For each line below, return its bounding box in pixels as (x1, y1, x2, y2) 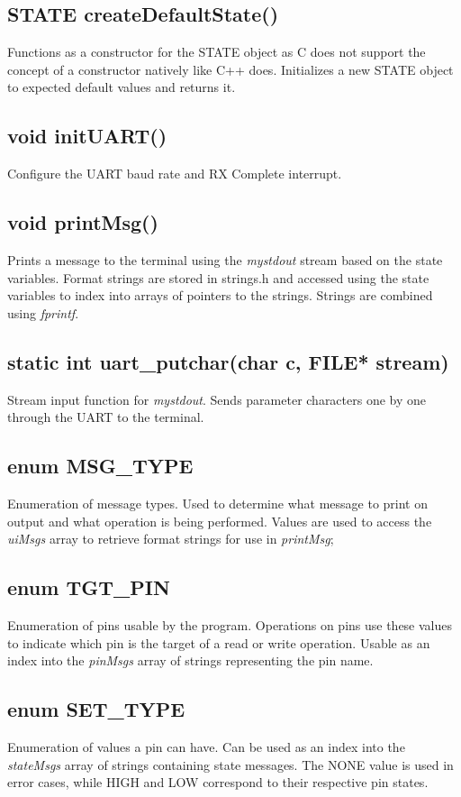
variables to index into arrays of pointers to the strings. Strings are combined (7, 286, 433, 305)
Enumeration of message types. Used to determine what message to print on (7, 493, 428, 512)
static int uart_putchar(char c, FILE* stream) (7, 347, 449, 375)
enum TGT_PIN (7, 573, 170, 601)
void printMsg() (7, 208, 158, 236)
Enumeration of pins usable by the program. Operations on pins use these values (7, 615, 453, 634)
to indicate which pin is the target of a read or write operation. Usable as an (7, 633, 430, 652)
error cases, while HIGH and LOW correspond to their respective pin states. (7, 773, 429, 792)
